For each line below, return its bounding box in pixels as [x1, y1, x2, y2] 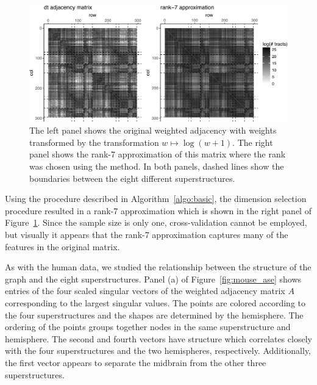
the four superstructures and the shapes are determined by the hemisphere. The [5, 308, 304, 321]
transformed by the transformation [29, 135, 159, 148]
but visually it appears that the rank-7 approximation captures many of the [5, 228, 288, 241]
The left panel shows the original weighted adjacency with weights [29, 124, 277, 137]
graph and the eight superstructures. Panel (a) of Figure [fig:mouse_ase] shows [5, 272, 302, 285]
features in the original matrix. [5, 240, 120, 253]
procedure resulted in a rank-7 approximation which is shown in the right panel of [5, 204, 312, 217]
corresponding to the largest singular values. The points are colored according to [5, 297, 305, 309]
